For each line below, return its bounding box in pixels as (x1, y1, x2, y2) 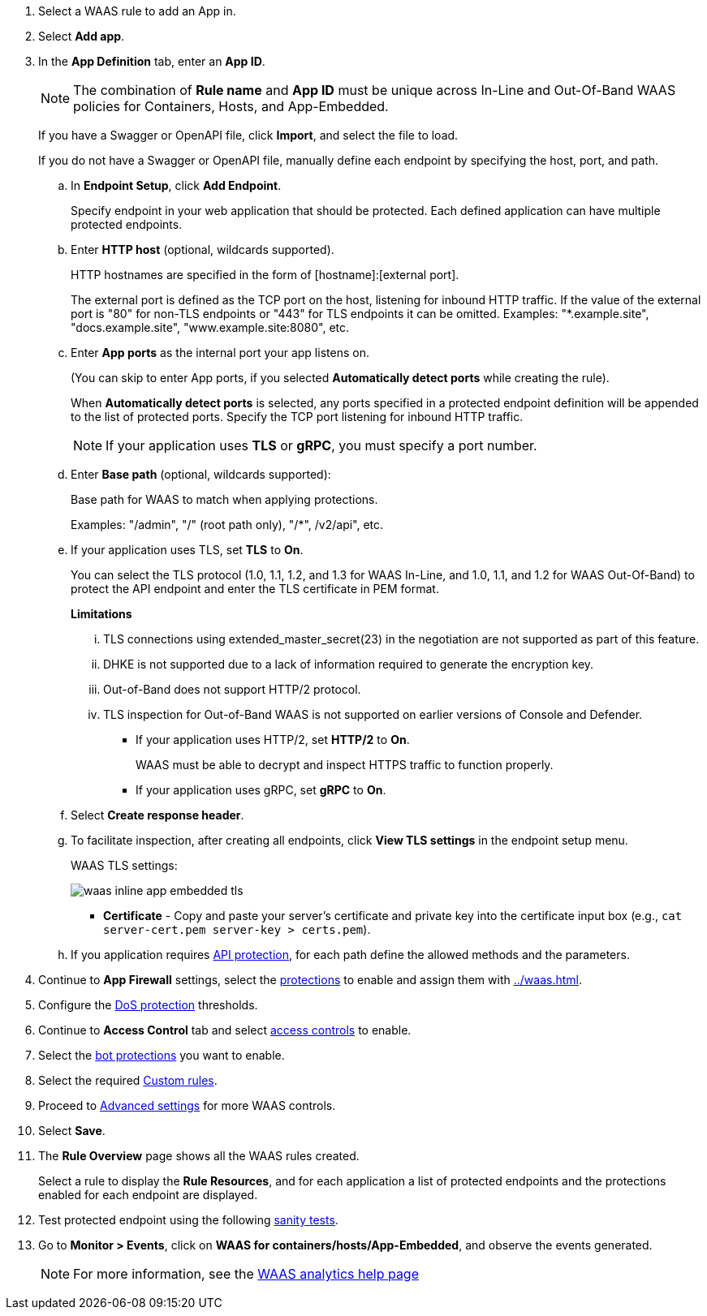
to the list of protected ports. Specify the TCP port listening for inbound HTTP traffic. (71, 410, 524, 424)
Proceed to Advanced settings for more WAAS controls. (38, 1099, 336, 1112)
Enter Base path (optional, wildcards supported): (71, 467, 331, 481)
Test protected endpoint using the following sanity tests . (38, 1213, 338, 1227)
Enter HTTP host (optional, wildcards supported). (71, 243, 334, 256)
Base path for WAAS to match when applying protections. (71, 492, 378, 506)
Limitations (71, 607, 132, 621)
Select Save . (38, 1124, 106, 1138)
